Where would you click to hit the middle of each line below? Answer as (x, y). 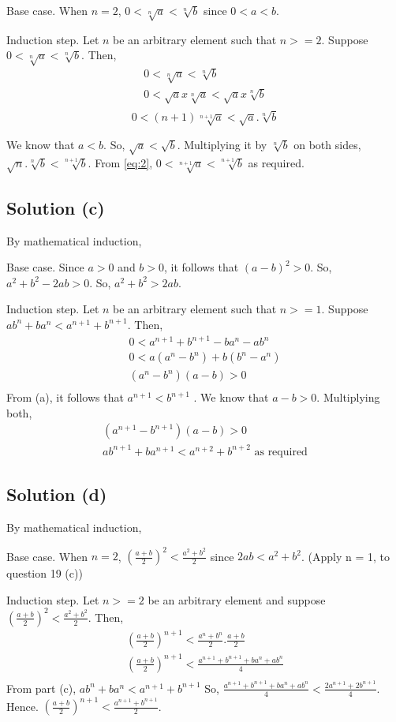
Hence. (22, 706)
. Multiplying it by (222, 144)
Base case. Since (45, 267)
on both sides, (327, 144)
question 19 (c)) (45, 573)
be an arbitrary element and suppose (237, 599)
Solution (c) (56, 207)
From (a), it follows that (65, 397)
